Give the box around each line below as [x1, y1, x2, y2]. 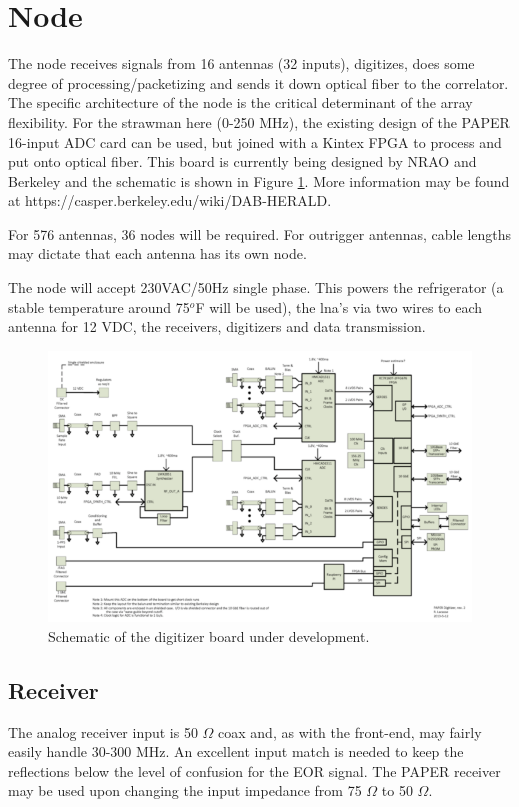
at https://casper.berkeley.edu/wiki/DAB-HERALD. [8, 190, 332, 211]
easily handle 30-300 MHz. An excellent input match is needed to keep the [8, 741, 464, 762]
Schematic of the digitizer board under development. [48, 625, 370, 646]
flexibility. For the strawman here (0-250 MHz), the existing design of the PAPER [8, 111, 510, 132]
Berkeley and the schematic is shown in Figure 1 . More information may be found [8, 170, 510, 191]
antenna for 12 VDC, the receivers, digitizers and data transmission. [8, 316, 426, 337]
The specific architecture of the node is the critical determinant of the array [8, 92, 473, 113]
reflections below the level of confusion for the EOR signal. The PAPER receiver [8, 760, 501, 781]
